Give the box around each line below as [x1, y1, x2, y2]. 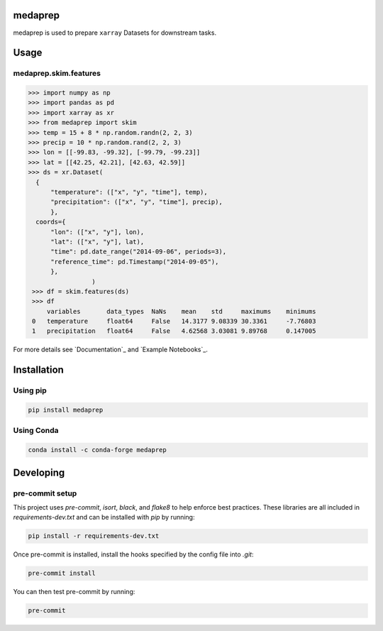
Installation [13, 364, 64, 376]
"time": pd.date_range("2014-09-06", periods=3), [50, 248, 227, 256]
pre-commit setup [13, 488, 77, 498]
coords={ [35, 218, 66, 226]
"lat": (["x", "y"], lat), [50, 238, 145, 246]
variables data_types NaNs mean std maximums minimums [46, 307, 316, 315]
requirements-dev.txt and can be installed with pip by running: [13, 513, 195, 522]
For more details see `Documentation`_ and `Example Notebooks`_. [13, 345, 209, 354]
